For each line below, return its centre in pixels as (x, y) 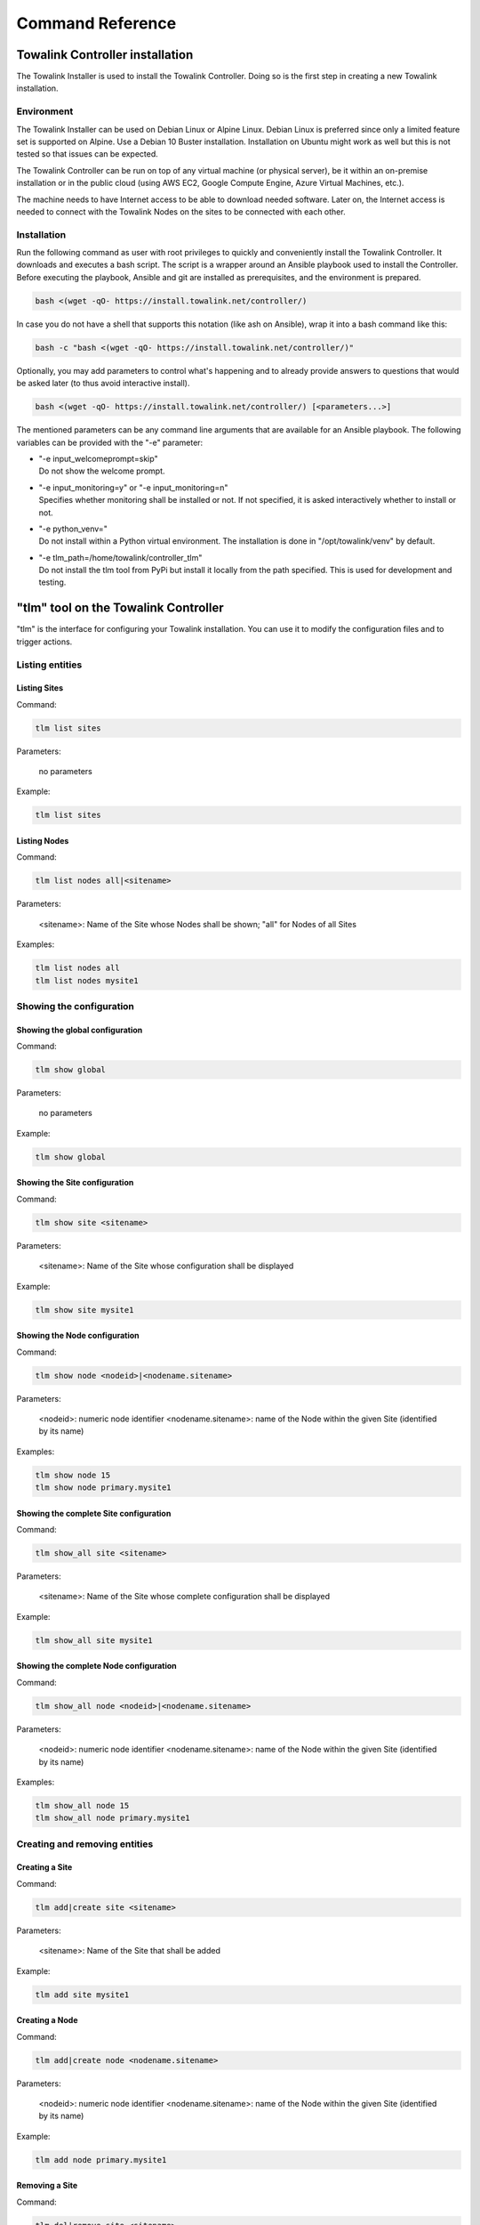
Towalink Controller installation (105, 55)
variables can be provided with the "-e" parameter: (110, 442)
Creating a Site (44, 1867)
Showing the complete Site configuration (94, 1513)
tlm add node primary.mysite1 (101, 2160)
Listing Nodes (43, 841)
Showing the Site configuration (75, 1183)
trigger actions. (44, 642)
